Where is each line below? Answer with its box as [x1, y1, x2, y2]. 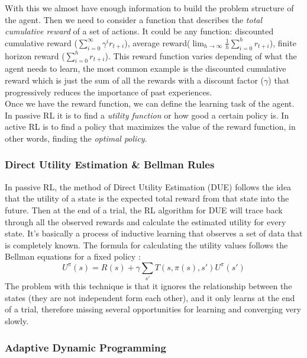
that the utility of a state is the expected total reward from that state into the [5, 192, 289, 204]
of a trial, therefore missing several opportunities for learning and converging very [5, 303, 301, 315]
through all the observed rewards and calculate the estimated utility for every [5, 215, 286, 228]
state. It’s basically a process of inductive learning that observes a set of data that [5, 227, 303, 239]
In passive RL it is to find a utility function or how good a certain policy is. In [5, 108, 289, 121]
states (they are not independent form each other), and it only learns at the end [5, 291, 295, 303]
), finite [269, 36, 296, 49]
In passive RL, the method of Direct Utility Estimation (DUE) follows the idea [5, 180, 292, 193]
